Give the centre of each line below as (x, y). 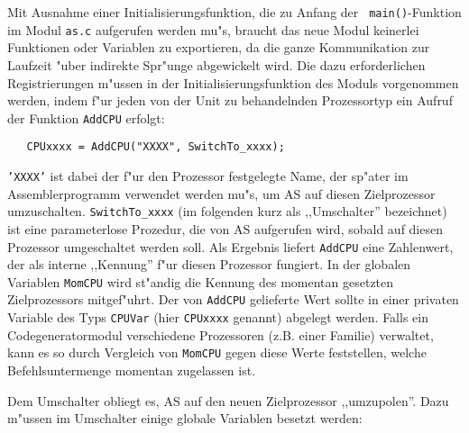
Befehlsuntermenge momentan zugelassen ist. (132, 370)
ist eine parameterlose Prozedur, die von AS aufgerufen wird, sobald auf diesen (225, 228)
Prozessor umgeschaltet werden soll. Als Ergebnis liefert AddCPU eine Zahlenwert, (230, 246)
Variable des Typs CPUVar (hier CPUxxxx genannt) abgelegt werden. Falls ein (218, 317)
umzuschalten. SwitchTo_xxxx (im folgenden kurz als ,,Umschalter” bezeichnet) (227, 211)
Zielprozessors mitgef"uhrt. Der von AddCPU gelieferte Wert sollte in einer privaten (233, 299)
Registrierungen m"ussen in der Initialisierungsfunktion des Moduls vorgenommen (233, 82)
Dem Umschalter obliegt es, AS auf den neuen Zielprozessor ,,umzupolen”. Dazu (228, 400)
